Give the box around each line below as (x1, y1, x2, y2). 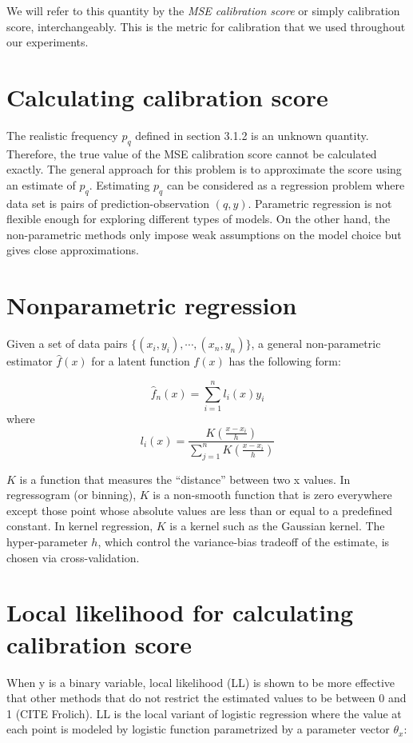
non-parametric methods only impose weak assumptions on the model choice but (6, 226, 402, 242)
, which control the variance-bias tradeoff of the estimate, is (97, 533, 390, 550)
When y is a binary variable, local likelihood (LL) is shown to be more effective (6, 673, 395, 690)
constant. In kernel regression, (6, 517, 153, 534)
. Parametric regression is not (248, 194, 392, 211)
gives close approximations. (6, 242, 139, 258)
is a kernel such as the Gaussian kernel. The (169, 517, 385, 534)
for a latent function (91, 353, 190, 370)
